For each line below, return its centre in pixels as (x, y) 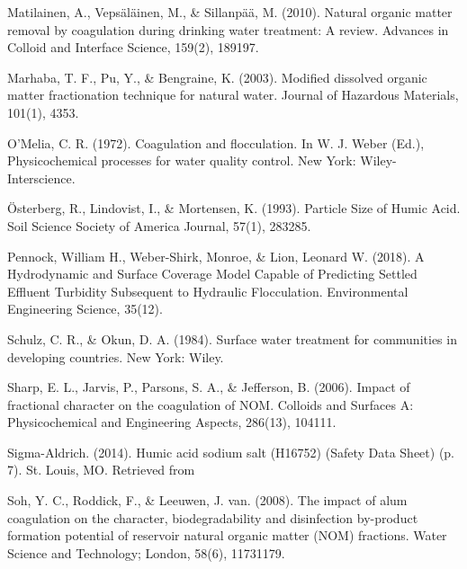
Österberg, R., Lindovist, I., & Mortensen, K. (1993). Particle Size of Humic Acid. (234, 208)
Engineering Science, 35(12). (85, 309)
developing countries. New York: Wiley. (116, 356)
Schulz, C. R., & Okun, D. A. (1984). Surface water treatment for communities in (232, 338)
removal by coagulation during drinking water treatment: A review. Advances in (228, 29)
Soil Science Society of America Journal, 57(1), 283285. (159, 225)
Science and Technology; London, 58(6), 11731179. (146, 552)
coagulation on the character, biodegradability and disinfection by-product (213, 517)
